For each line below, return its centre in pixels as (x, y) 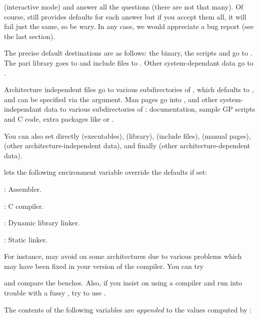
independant (23, 109)
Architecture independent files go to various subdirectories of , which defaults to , (129, 89)
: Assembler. (23, 189)
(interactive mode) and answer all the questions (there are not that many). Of (124, 7)
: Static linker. (26, 239)
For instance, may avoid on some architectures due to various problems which (123, 256)
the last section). (30, 36)
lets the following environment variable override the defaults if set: (105, 172)
